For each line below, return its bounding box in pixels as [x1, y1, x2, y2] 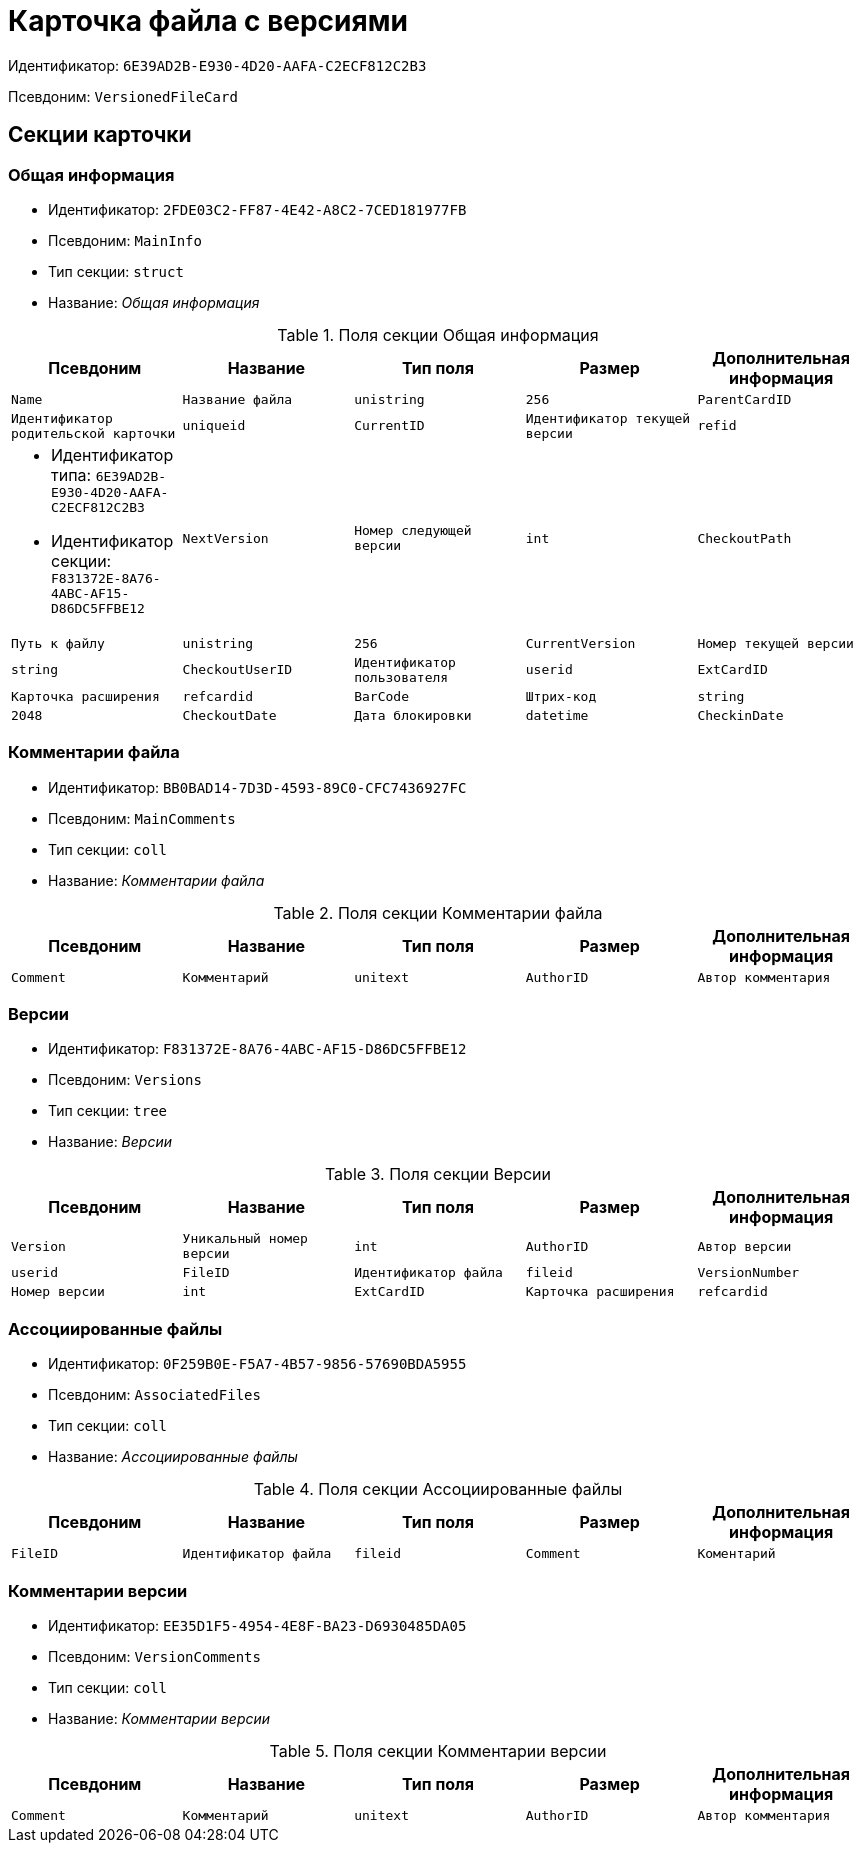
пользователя [354, 669, 449, 685]
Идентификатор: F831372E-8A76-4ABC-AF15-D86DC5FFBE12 [48, 1040, 467, 1058]
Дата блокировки [354, 707, 472, 723]
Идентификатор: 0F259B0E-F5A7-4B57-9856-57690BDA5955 [48, 1355, 467, 1373]
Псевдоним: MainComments [48, 809, 236, 827]
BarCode [354, 688, 409, 704]
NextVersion [182, 530, 269, 546]
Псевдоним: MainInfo [48, 231, 202, 249]
